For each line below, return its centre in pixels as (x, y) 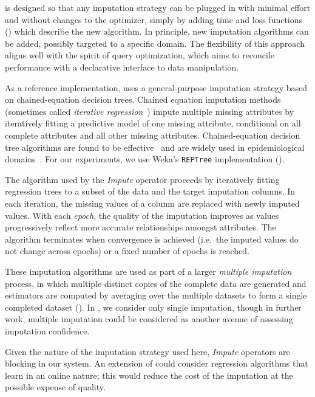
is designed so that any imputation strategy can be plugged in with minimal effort (158, 7)
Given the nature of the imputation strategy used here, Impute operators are (147, 351)
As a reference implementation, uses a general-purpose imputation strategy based (156, 87)
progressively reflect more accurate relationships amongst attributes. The (141, 227)
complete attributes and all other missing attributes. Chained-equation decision (153, 135)
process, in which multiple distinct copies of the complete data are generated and (156, 283)
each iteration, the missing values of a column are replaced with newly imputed (152, 203)
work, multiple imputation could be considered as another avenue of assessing (149, 319)
